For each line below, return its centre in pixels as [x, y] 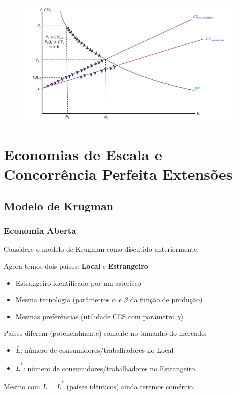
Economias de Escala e [83, 155]
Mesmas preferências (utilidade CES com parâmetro [95, 316]
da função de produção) [166, 299]
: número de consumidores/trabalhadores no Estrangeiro [109, 368]
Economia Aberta [40, 230]
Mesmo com [22, 386]
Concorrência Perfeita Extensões [118, 174]
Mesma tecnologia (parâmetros [62, 299]
